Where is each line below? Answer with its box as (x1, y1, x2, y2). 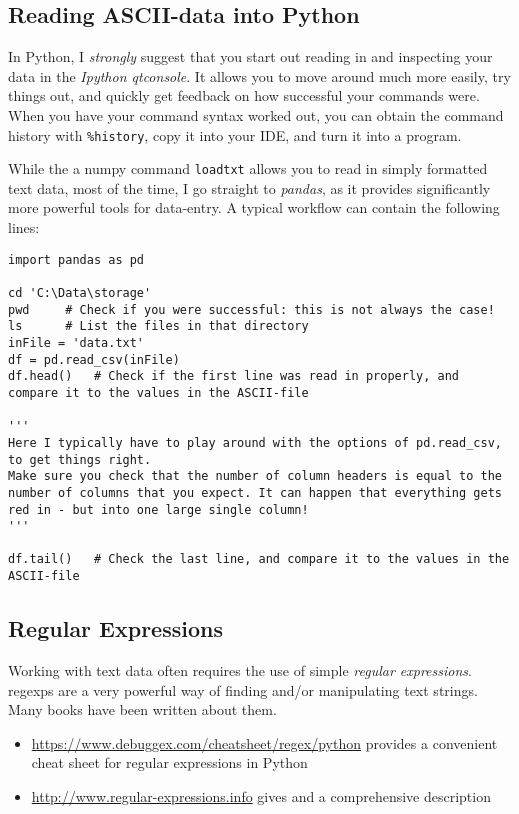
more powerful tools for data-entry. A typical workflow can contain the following (8, 197, 500, 218)
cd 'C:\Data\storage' (8, 285, 152, 300)
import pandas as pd (8, 252, 145, 267)
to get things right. (8, 452, 152, 467)
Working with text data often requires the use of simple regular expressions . (8, 660, 472, 680)
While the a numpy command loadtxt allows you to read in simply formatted (8, 158, 488, 179)
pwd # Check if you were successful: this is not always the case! (8, 302, 495, 317)
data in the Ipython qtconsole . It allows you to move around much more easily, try (8, 65, 511, 86)
